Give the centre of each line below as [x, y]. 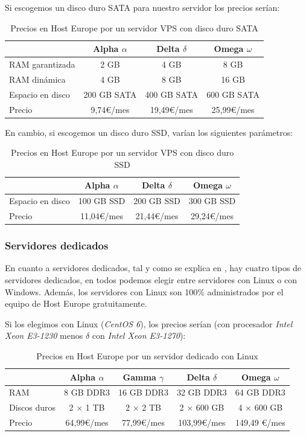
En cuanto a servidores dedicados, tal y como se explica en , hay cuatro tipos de [153, 268]
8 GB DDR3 [87, 392]
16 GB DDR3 [143, 392]
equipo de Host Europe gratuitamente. [76, 303]
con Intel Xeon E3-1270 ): [139, 335]
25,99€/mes [233, 109]
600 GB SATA [233, 94]
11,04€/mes [101, 216]
